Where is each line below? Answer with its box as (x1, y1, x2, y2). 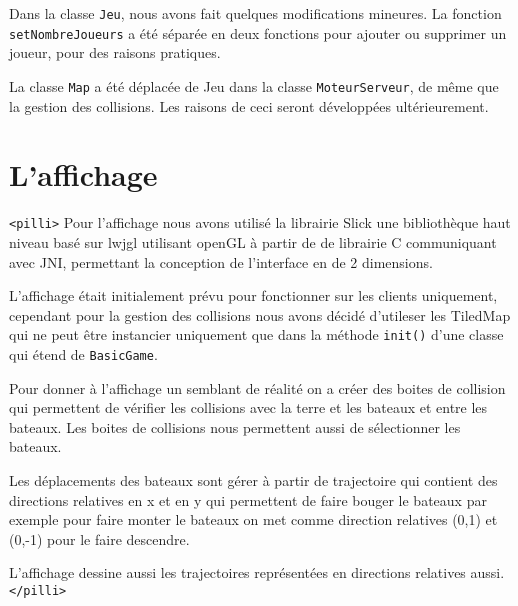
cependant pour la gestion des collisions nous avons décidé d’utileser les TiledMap (9, 304, 511, 325)
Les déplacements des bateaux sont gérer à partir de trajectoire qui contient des (9, 470, 498, 490)
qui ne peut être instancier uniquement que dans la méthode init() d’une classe (9, 324, 504, 345)
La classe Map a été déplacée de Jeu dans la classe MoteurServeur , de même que (9, 75, 499, 96)
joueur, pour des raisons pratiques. (9, 42, 221, 63)
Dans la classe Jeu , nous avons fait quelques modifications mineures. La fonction (9, 3, 502, 23)
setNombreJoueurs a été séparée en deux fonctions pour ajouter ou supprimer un (9, 22, 507, 43)
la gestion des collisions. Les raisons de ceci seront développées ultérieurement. (9, 95, 489, 116)
